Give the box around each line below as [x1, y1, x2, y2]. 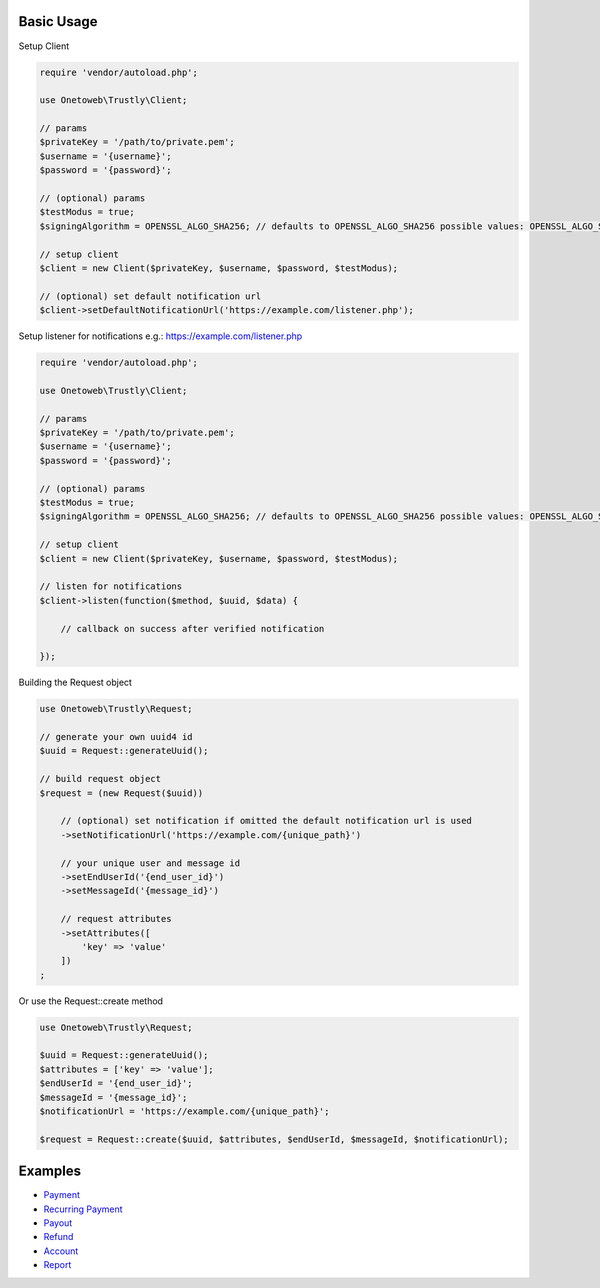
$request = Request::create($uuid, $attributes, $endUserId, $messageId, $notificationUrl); [39, 1133, 509, 1145]
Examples [18, 1163, 82, 1180]
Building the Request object [18, 676, 132, 689]
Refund [43, 1231, 74, 1243]
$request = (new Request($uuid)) [39, 787, 204, 799]
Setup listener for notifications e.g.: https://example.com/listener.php [18, 330, 303, 342]
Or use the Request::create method [18, 995, 164, 1007]
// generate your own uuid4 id [39, 731, 194, 743]
